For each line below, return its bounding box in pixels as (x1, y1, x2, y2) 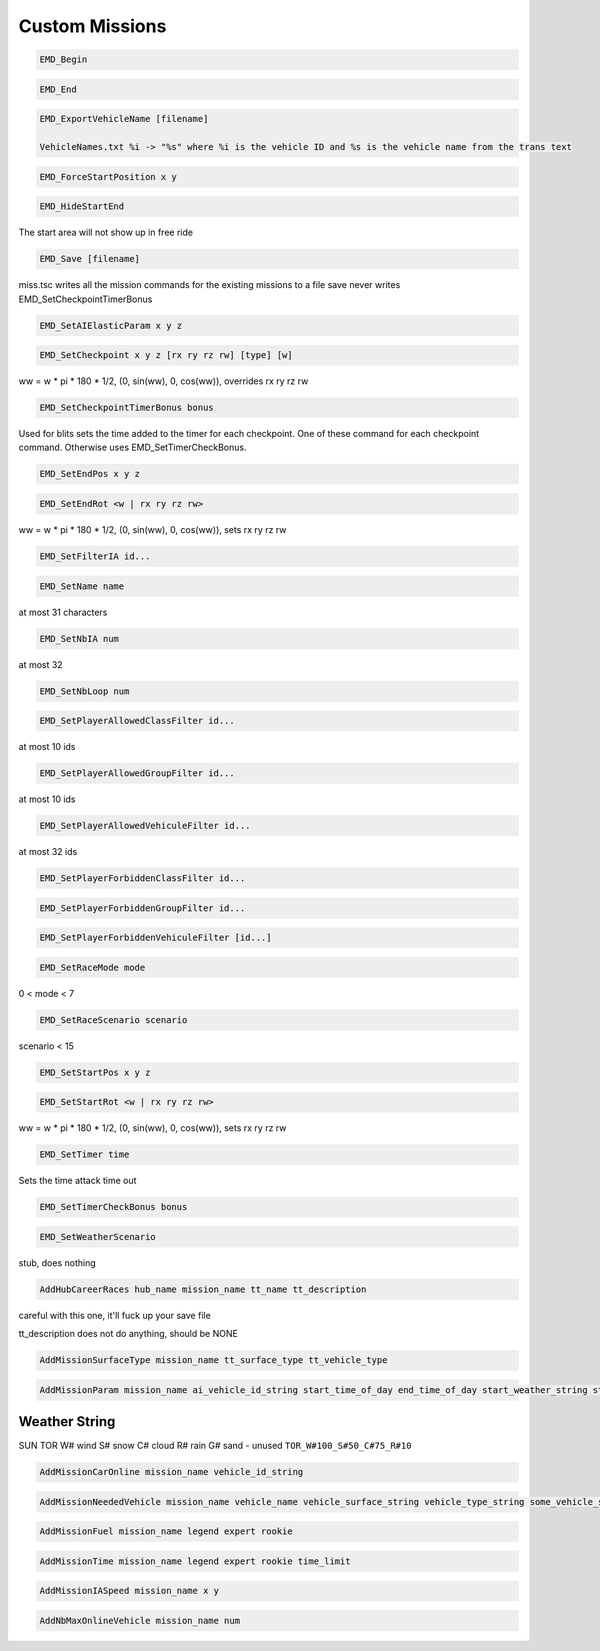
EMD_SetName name (39, 580, 125, 592)
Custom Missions (18, 15, 167, 37)
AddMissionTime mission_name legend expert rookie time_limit (39, 1555, 351, 1567)
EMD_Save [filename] (39, 253, 140, 265)
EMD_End (39, 83, 77, 95)
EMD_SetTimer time (39, 1149, 130, 1160)
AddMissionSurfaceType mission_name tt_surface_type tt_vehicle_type (39, 1355, 388, 1366)
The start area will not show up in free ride (18, 226, 194, 239)
